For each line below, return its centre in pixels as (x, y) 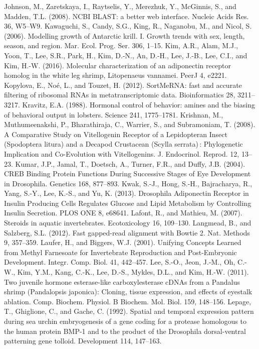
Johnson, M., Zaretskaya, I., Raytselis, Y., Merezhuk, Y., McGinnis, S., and (120, 6)
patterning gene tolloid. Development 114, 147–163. (83, 341)
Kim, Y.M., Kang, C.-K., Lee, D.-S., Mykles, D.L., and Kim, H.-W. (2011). (133, 272)
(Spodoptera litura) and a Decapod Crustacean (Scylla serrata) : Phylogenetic (123, 144)
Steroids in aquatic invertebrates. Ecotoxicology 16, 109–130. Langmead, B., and (128, 223)
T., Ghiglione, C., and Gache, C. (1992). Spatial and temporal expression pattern (129, 311)
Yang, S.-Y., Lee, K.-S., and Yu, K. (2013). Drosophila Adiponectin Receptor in (126, 193)
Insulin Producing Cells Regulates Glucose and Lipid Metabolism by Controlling (128, 203)
